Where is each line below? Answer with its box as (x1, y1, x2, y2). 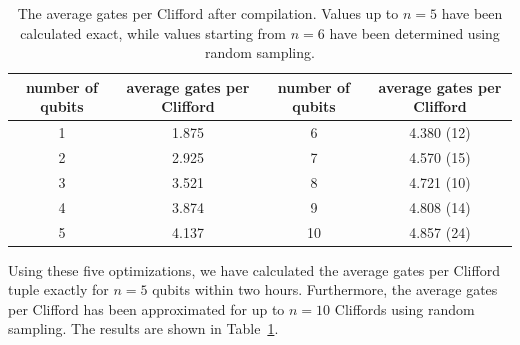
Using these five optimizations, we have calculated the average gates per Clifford (8, 259, 500, 280)
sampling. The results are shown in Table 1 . (8, 318, 279, 339)
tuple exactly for (8, 279, 109, 300)
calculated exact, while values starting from (20, 22, 286, 43)
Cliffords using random (334, 298, 475, 319)
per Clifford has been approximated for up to (8, 298, 285, 319)
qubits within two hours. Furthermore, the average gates (152, 279, 498, 300)
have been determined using (329, 22, 500, 43)
